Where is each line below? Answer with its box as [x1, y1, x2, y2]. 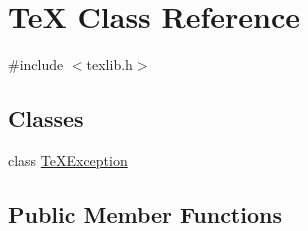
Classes [8, 103, 84, 134]
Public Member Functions [8, 198, 282, 229]
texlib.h [86, 54, 133, 75]
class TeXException [8, 149, 128, 170]
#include [8, 54, 64, 75]
